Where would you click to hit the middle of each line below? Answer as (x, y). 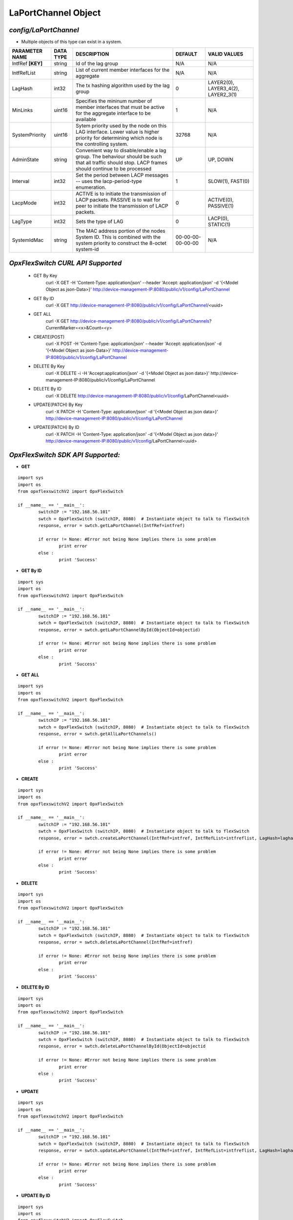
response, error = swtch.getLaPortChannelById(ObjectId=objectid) (119, 630)
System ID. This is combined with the (118, 237)
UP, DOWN (220, 160)
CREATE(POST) (49, 337)
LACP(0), (218, 219)
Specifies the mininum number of (114, 101)
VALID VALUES (226, 54)
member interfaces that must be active (120, 107)
